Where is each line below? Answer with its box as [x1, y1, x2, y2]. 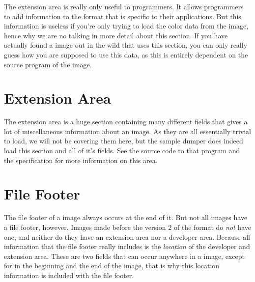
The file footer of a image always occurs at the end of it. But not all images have [4, 212, 248, 223]
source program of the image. [4, 59, 92, 69]
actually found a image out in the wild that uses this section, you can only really [4, 40, 248, 50]
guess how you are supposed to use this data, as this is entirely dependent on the [4, 49, 248, 59]
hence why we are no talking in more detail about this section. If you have [4, 30, 228, 40]
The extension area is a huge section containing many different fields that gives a [4, 116, 248, 127]
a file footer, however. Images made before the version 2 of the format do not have [4, 222, 251, 232]
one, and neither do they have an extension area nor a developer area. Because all [4, 231, 251, 242]
